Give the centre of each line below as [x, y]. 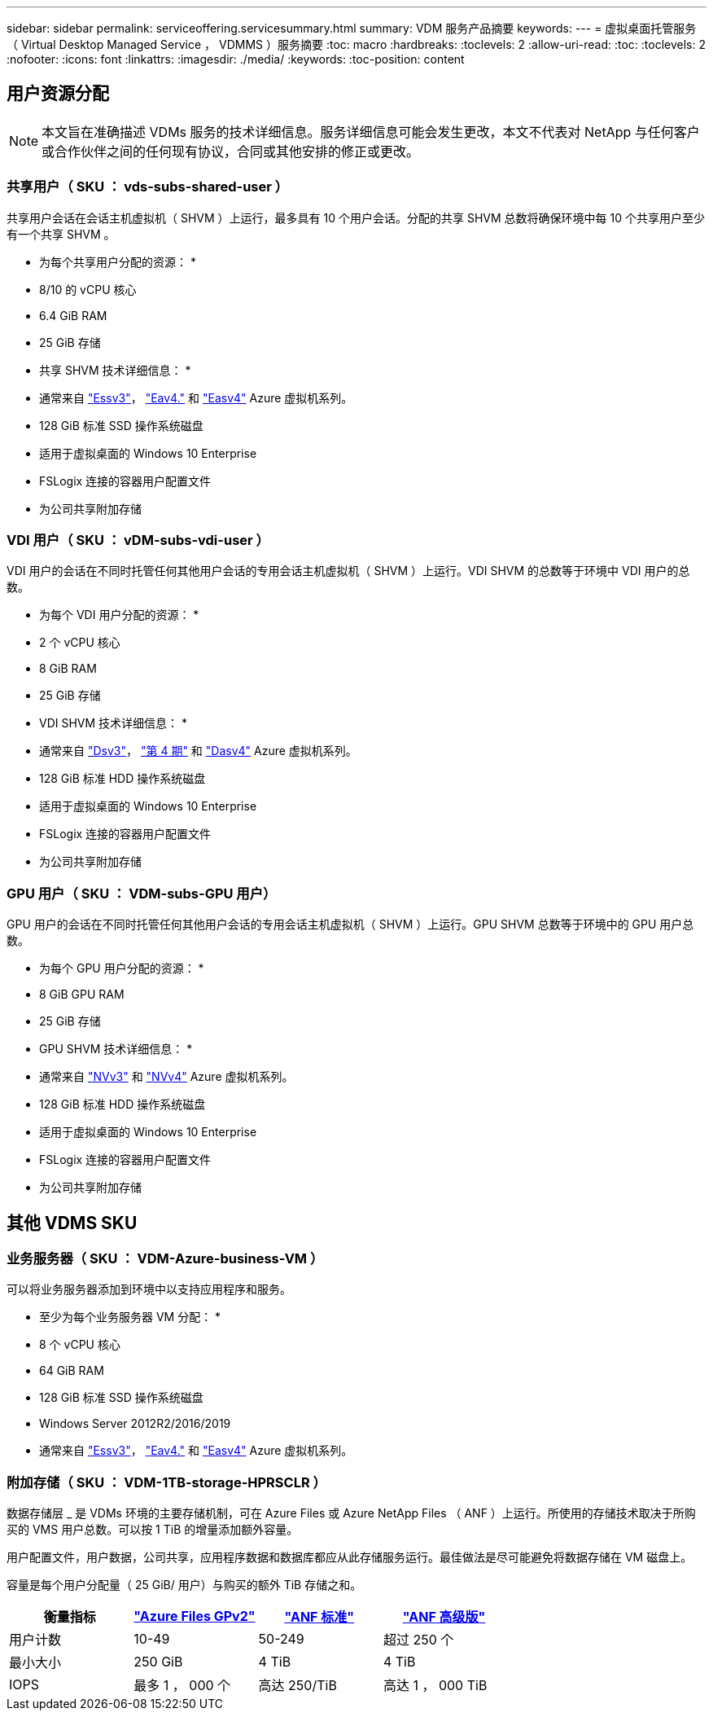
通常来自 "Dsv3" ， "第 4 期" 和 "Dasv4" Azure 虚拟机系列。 [198, 751]
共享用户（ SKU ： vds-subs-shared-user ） [148, 187]
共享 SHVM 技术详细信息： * [115, 370]
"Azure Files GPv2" [195, 1616]
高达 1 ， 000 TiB [435, 1686]
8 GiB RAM [68, 669]
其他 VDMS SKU [72, 1223]
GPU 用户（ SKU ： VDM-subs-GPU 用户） [142, 893]
